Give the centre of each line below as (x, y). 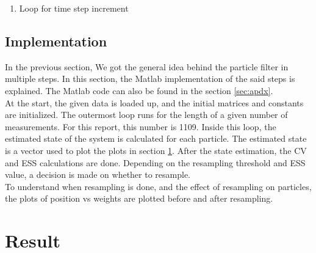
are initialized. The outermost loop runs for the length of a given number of (146, 115)
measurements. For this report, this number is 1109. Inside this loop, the (141, 126)
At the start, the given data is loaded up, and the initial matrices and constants (154, 102)
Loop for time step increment (74, 8)
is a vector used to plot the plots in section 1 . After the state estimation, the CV (156, 150)
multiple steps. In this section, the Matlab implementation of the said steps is (150, 79)
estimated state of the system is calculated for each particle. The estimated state (156, 138)
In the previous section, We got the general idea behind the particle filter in (147, 66)
